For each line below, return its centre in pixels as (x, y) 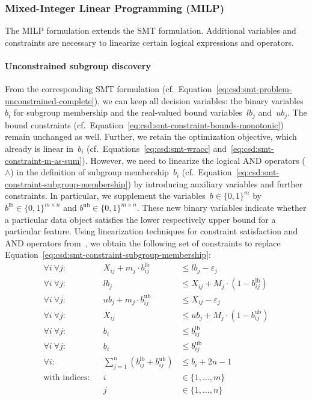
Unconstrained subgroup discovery (78, 66)
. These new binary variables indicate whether (222, 207)
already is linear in (39, 148)
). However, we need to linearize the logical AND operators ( (194, 160)
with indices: (67, 377)
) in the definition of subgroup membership (90, 172)
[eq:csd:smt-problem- (254, 89)
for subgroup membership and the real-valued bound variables (128, 112)
